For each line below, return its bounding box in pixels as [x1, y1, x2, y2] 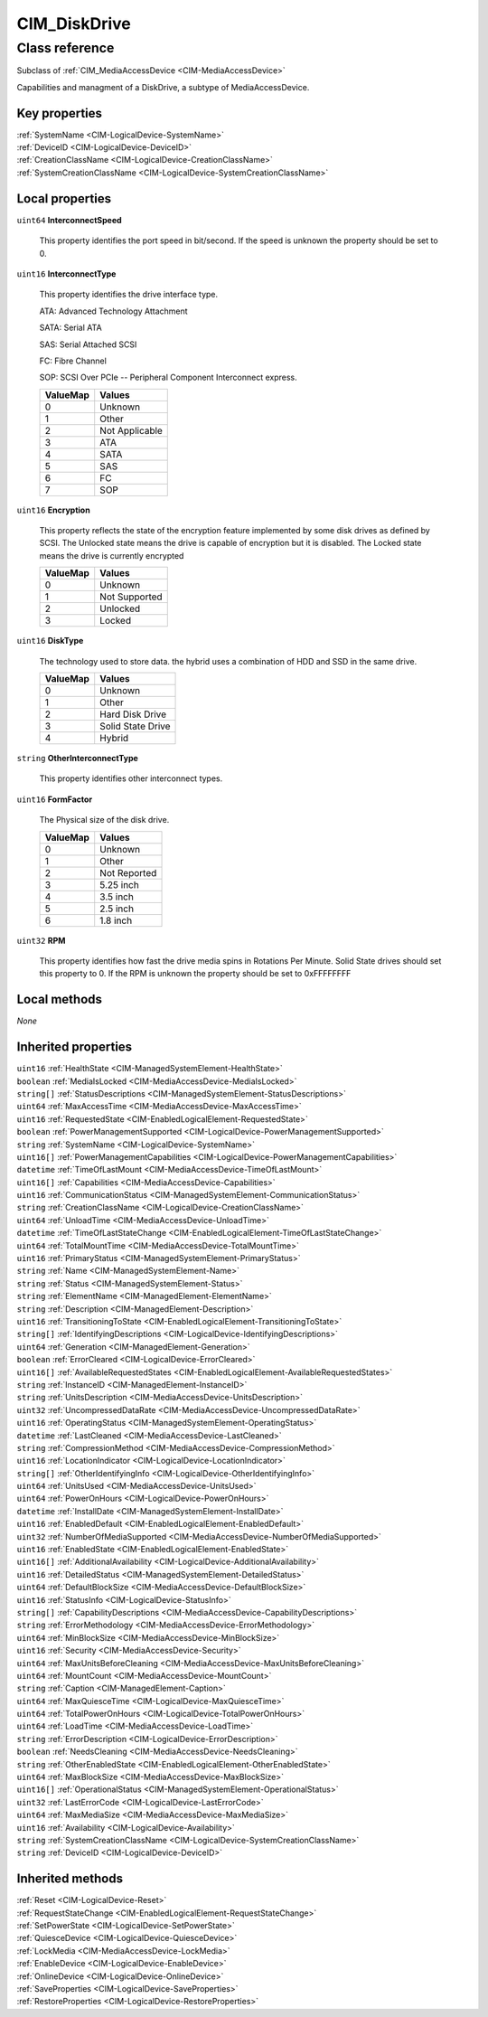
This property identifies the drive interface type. [39, 289, 219, 300]
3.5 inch [99, 891, 135, 903]
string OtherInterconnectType [16, 753, 139, 764]
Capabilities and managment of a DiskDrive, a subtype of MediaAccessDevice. [16, 81, 310, 92]
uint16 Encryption [16, 504, 90, 515]
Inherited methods [16, 1871, 124, 1887]
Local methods [16, 992, 103, 1007]
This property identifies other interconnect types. [39, 773, 223, 784]
